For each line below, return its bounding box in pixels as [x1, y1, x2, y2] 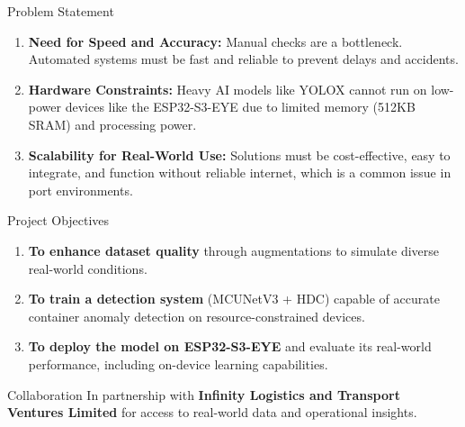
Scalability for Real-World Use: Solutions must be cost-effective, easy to [28, 145, 451, 164]
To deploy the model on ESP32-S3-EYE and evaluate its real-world [28, 337, 432, 356]
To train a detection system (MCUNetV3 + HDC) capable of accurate [28, 289, 440, 308]
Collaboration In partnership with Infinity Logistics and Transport [7, 385, 400, 404]
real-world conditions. [28, 259, 148, 277]
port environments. [28, 180, 133, 199]
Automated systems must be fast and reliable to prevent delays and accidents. [28, 50, 459, 68]
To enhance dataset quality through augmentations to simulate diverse [28, 241, 440, 259]
